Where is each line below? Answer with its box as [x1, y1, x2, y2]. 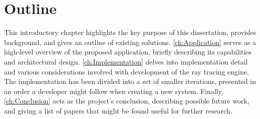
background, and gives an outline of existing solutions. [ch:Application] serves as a [4, 36, 256, 47]
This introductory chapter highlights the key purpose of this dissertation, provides [4, 27, 256, 37]
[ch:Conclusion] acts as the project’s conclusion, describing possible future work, [4, 95, 249, 106]
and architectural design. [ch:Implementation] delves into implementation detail [4, 56, 248, 66]
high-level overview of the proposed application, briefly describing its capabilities [4, 46, 252, 57]
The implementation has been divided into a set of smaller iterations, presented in [4, 76, 256, 86]
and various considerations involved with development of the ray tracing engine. [4, 66, 249, 76]
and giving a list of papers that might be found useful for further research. [4, 105, 232, 115]
